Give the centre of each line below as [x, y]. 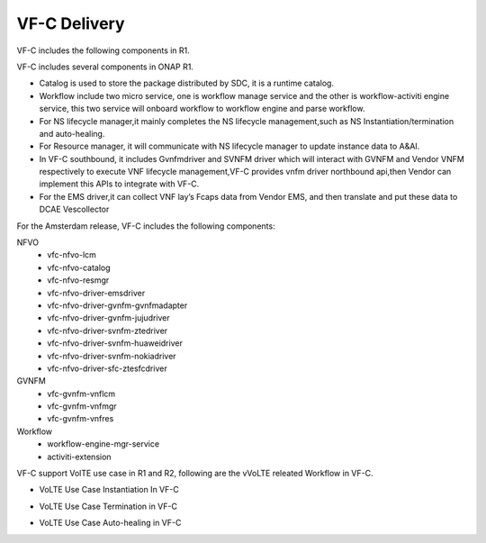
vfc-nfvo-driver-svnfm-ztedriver [108, 330]
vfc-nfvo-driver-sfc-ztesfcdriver [107, 368]
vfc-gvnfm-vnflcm [81, 394]
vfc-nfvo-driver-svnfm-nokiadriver [112, 356]
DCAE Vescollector [74, 209]
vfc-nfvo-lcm [72, 255]
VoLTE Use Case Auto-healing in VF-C [110, 523]
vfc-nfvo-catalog [79, 267]
